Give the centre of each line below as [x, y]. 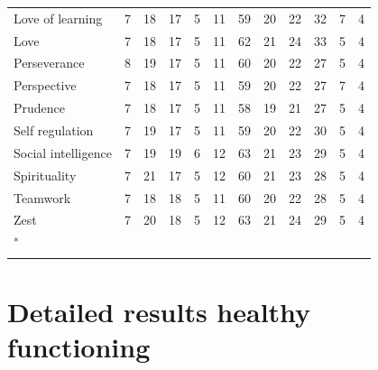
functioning [79, 347]
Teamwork [42, 197]
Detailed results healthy [159, 312]
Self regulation [54, 129]
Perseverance [49, 63]
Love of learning [58, 18]
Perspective [45, 85]
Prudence [40, 108]
